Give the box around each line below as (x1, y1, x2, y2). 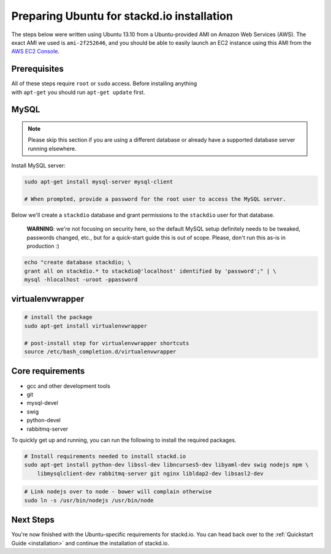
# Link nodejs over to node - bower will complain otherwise (24, 488, 212, 495)
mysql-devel (26, 399, 58, 407)
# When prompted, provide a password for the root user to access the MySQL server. (24, 195, 286, 202)
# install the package (24, 314, 93, 321)
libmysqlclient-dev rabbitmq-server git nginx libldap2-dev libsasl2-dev (37, 470, 264, 477)
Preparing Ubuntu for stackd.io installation (11, 9, 233, 23)
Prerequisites (11, 64, 64, 74)
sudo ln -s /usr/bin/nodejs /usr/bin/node (24, 497, 154, 504)
